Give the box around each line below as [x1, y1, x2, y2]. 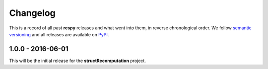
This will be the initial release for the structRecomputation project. [9, 58, 146, 64]
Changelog [9, 7, 56, 18]
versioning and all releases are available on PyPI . [9, 31, 109, 37]
